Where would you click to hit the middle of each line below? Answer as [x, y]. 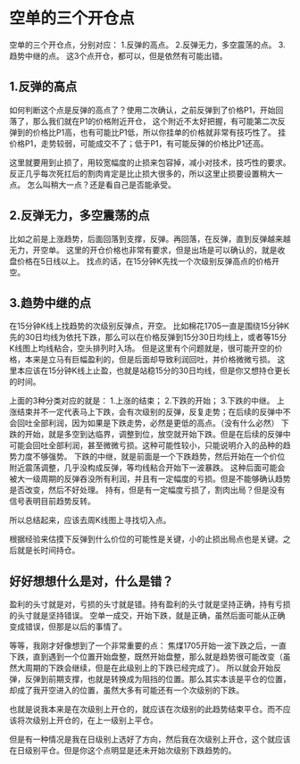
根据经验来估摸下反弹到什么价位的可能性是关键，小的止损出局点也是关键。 [146, 539]
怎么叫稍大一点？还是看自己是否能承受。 [101, 185]
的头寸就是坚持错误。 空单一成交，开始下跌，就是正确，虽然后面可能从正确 [147, 616]
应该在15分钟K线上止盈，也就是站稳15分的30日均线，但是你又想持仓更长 [157, 370]
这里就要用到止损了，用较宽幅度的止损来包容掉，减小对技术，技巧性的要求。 [150, 162]
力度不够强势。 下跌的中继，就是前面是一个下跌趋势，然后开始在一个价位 [151, 457]
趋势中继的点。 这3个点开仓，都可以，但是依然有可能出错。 [118, 55]
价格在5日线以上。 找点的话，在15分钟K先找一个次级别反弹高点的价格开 [148, 261]
